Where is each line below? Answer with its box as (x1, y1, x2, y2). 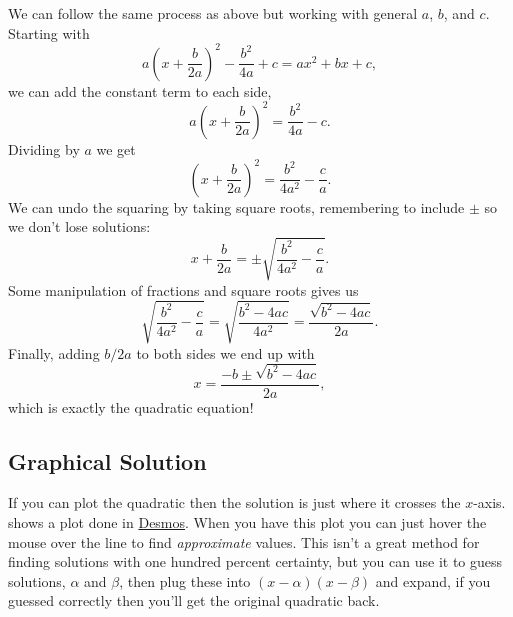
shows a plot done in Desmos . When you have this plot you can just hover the (8, 512, 487, 533)
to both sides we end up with (136, 342, 315, 363)
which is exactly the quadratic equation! (8, 396, 254, 417)
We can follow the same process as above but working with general (8, 3, 418, 23)
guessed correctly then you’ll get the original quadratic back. (8, 590, 380, 611)
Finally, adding (8, 342, 100, 363)
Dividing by (8, 138, 80, 159)
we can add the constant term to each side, (8, 80, 272, 101)
